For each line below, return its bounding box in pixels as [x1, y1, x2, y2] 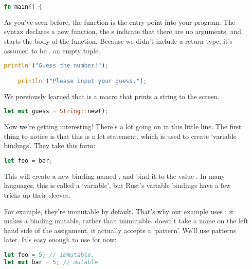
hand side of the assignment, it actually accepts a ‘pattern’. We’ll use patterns [4, 225, 236, 235]
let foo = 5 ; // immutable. [4, 251, 95, 258]
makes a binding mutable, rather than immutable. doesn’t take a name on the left [4, 216, 248, 226]
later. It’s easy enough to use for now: [4, 235, 117, 245]
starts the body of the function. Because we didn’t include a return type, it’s [4, 36, 233, 46]
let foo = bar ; [4, 157, 53, 164]
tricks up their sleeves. [4, 189, 71, 200]
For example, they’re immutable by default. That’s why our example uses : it [4, 206, 234, 216]
